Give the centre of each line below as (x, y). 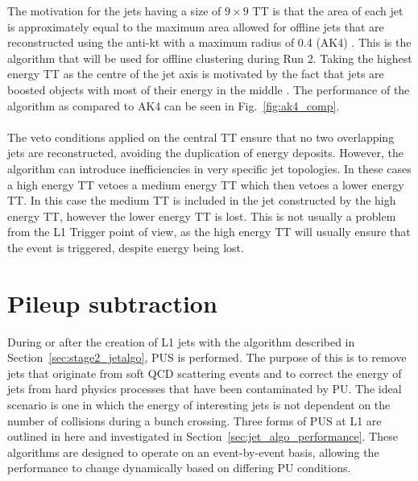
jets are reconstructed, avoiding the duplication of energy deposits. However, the (206, 153)
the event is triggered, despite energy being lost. (126, 247)
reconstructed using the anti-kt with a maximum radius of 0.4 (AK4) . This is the (209, 42)
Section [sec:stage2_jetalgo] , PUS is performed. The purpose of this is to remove (207, 357)
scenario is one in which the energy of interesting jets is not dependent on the (199, 404)
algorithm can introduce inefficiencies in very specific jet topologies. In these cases (209, 168)
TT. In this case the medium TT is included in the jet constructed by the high (202, 200)
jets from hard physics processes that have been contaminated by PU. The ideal (205, 389)
